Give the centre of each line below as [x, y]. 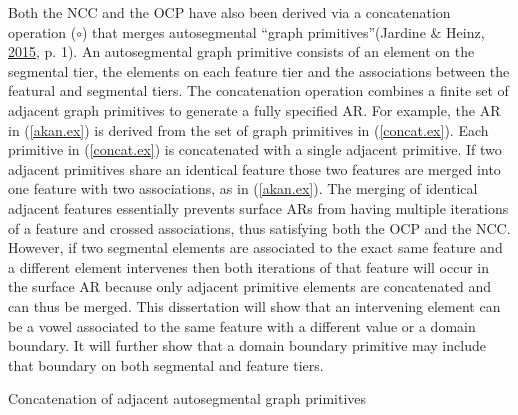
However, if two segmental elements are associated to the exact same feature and [255, 247]
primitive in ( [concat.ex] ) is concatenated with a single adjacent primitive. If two [255, 149]
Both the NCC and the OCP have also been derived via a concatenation [229, 12]
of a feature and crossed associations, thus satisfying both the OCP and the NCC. [259, 227]
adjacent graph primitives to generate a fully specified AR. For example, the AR [254, 109]
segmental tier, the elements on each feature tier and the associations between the [259, 70]
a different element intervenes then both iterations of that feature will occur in [249, 266]
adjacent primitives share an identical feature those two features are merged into [254, 168]
